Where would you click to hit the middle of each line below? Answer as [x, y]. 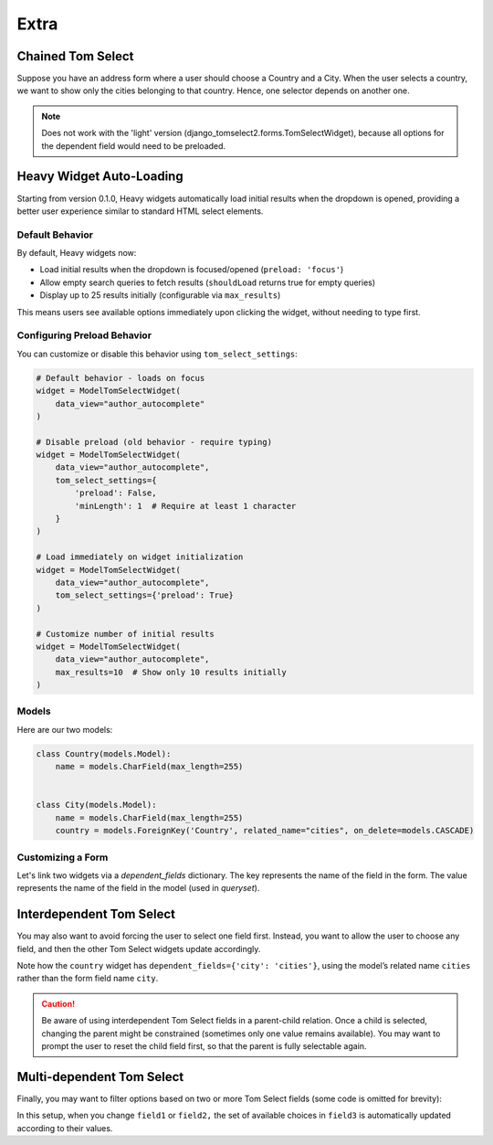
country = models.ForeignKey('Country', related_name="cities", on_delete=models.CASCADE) [265, 831]
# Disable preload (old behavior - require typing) [154, 442]
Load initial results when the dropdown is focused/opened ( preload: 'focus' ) [192, 270]
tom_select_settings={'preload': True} [145, 595]
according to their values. [65, 1128]
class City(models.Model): [96, 805]
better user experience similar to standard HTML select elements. [140, 211]
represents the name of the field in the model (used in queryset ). [138, 888]
